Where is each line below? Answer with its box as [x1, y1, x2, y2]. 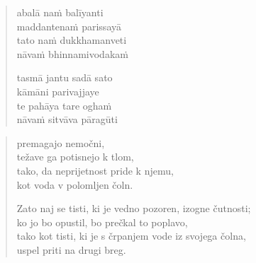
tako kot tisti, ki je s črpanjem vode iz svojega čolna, [16, 228, 246, 243]
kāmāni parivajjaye [16, 83, 99, 98]
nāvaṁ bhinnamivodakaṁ [16, 46, 128, 61]
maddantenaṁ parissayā [16, 18, 121, 33]
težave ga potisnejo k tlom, [16, 149, 134, 164]
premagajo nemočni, [16, 135, 105, 150]
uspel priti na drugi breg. [16, 242, 126, 257]
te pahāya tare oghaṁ [16, 98, 112, 112]
